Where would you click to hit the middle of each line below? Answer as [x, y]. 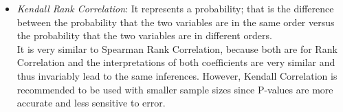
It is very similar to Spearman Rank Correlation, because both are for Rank [177, 48]
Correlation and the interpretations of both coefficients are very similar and [176, 62]
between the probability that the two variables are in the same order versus [176, 22]
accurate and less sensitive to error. [91, 103]
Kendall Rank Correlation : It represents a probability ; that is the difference [175, 8]
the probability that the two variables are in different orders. [144, 35]
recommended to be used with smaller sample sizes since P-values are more [175, 89]
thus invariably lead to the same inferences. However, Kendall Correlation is [177, 75]
